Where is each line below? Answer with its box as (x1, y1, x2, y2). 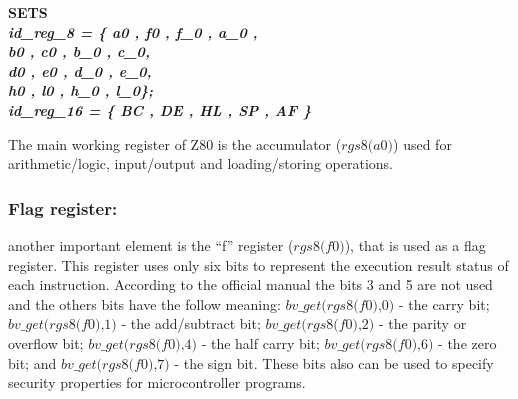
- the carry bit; (398, 293, 490, 314)
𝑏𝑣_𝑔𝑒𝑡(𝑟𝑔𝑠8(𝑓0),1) (8, 318, 117, 333)
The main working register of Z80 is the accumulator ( (8, 133, 342, 154)
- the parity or (378, 313, 467, 334)
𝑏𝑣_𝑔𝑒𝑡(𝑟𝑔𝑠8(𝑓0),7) (60, 357, 170, 372)
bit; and (8, 352, 57, 373)
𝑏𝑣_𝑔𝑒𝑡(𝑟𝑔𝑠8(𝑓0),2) (265, 318, 375, 333)
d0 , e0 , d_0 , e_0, (8, 60, 152, 81)
